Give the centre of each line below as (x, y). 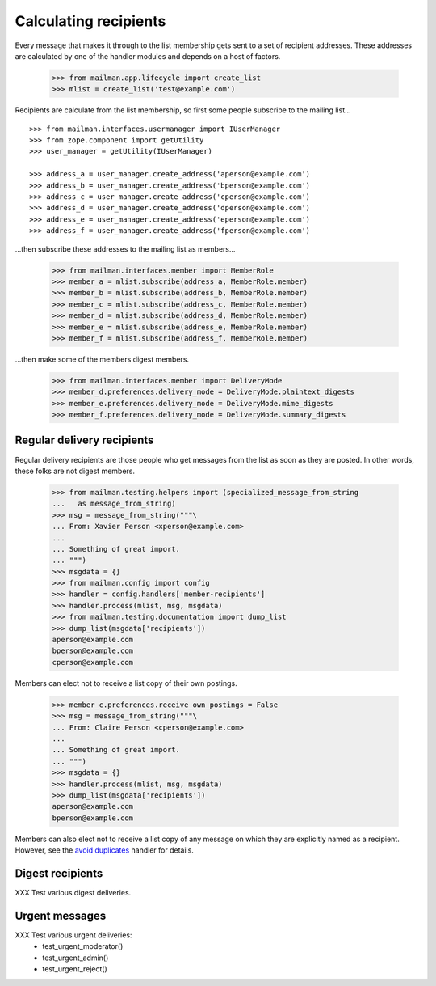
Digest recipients (59, 873)
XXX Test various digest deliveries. (73, 892)
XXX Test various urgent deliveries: (73, 935)
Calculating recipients (90, 21)
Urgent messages (61, 915)
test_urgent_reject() (75, 969)
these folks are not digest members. (75, 471)
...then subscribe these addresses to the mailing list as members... (125, 249)
